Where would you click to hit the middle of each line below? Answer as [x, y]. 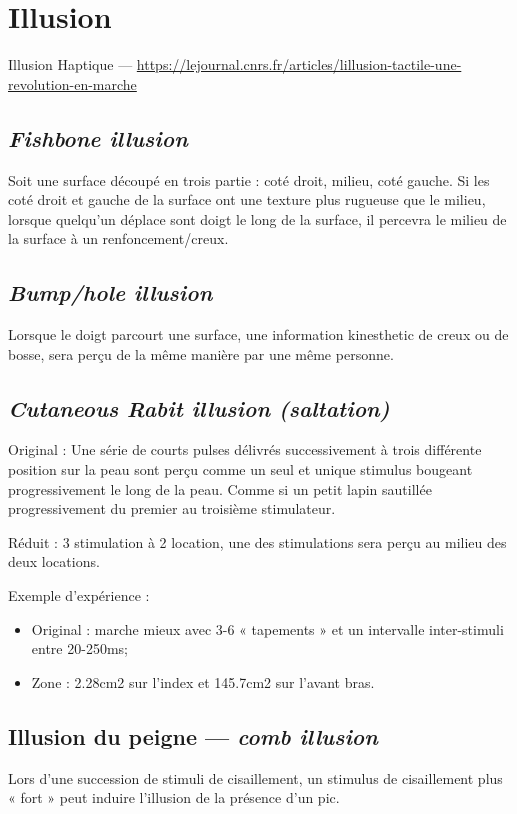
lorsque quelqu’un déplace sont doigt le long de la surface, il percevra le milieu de [257, 218]
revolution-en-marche [72, 83]
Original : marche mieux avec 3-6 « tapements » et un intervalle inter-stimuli [267, 628]
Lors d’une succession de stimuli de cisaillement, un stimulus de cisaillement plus [255, 777]
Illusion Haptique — [70, 64]
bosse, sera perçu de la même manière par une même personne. [201, 353]
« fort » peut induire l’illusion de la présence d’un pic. [174, 797]
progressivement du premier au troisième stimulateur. [172, 508]
